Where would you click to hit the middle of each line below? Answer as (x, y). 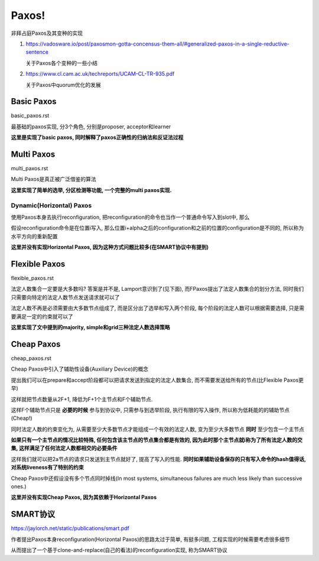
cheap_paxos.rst (31, 358)
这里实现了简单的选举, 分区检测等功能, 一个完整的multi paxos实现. (91, 190)
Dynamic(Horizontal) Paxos (51, 205)
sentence (37, 52)
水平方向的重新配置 (34, 236)
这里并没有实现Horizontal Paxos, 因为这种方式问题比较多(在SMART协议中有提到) (110, 247)
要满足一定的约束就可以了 (42, 316)
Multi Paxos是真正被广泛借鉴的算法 (54, 179)
